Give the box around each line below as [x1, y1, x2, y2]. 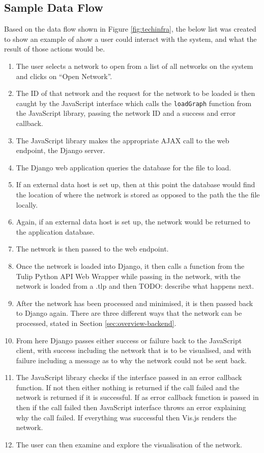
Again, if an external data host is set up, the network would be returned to [16, 216, 250, 227]
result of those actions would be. [4, 43, 105, 54]
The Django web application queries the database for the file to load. [16, 162, 231, 172]
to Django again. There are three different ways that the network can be [16, 308, 242, 318]
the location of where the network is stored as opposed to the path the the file [16, 189, 260, 199]
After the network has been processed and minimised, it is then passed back [16, 297, 253, 308]
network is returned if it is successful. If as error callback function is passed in [16, 392, 259, 402]
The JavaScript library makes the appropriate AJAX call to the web [16, 135, 229, 145]
